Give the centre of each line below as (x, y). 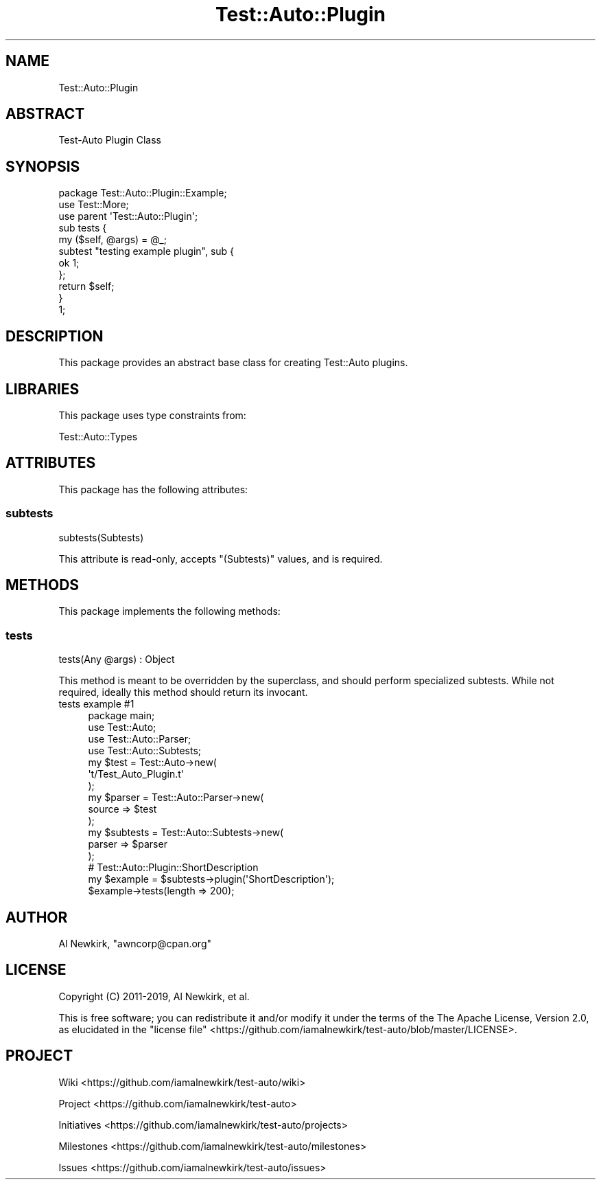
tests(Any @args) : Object (117, 659)
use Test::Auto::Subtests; (145, 751)
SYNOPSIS (43, 166)
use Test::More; (94, 205)
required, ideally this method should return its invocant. (183, 692)
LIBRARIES (43, 389)
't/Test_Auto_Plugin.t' (136, 774)
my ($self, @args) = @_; (113, 240)
